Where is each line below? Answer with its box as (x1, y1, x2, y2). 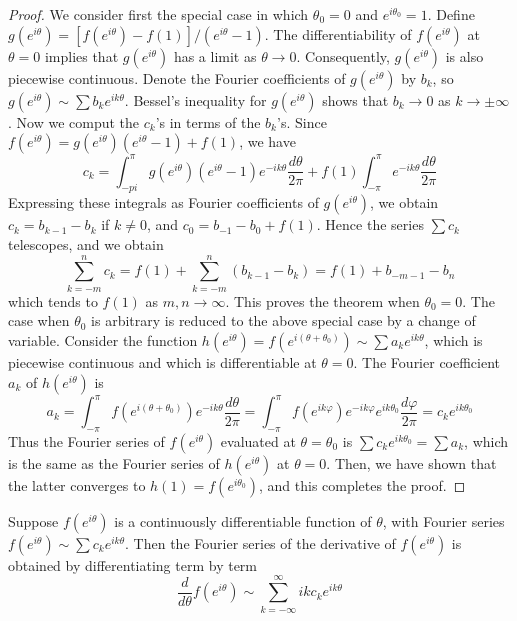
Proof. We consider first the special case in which (8, 4, 309, 24)
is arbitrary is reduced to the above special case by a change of (91, 310, 476, 331)
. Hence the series (316, 214, 424, 235)
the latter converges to (8, 474, 146, 495)
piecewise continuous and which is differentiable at (8, 351, 317, 372)
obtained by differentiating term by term (8, 554, 258, 575)
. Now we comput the (8, 111, 140, 132)
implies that (44, 45, 119, 66)
